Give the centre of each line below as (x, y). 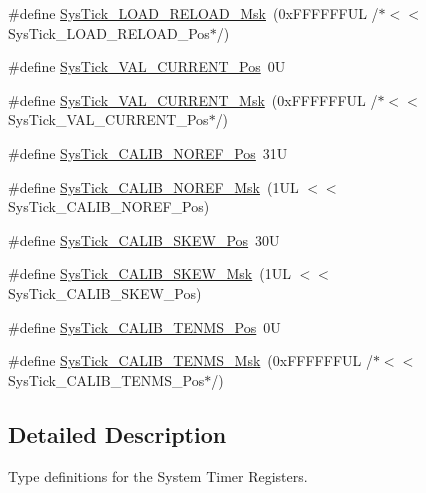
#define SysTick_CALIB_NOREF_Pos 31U (148, 152)
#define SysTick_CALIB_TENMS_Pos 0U (144, 326)
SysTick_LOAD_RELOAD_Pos (109, 32)
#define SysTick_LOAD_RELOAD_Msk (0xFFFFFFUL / (193, 13)
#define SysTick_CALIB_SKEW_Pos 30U (144, 239)
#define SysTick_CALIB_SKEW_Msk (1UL (149, 273)
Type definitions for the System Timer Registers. (158, 475)
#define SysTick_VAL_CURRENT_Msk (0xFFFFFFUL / (193, 99)
